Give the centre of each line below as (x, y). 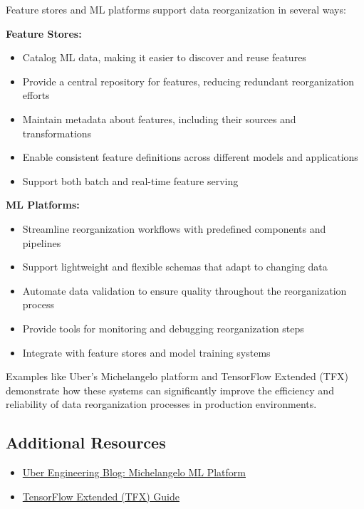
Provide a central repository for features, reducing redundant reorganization (188, 81)
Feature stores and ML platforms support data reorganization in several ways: (176, 9)
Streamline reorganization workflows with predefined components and (174, 228)
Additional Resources (86, 442)
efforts (36, 95)
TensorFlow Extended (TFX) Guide (101, 496)
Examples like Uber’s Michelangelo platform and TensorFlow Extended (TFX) (177, 376)
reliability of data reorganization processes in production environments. (161, 404)
